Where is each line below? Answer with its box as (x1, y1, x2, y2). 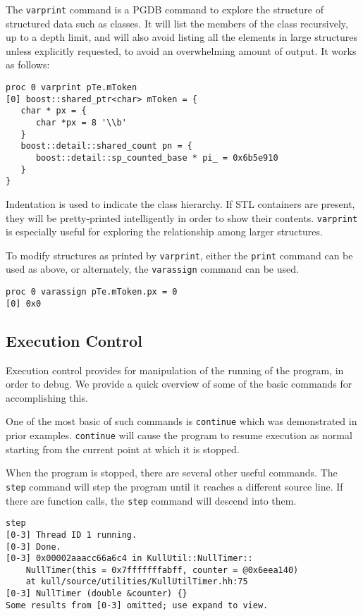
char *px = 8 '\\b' (35, 118, 127, 128)
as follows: (6, 57, 50, 72)
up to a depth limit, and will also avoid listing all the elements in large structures (6, 30, 358, 44)
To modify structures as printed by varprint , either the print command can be (6, 247, 353, 262)
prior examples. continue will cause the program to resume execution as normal (6, 428, 352, 443)
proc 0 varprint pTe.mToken (6, 82, 137, 93)
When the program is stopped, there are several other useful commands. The (6, 465, 338, 480)
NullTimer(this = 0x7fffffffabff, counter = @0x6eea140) (25, 565, 299, 575)
